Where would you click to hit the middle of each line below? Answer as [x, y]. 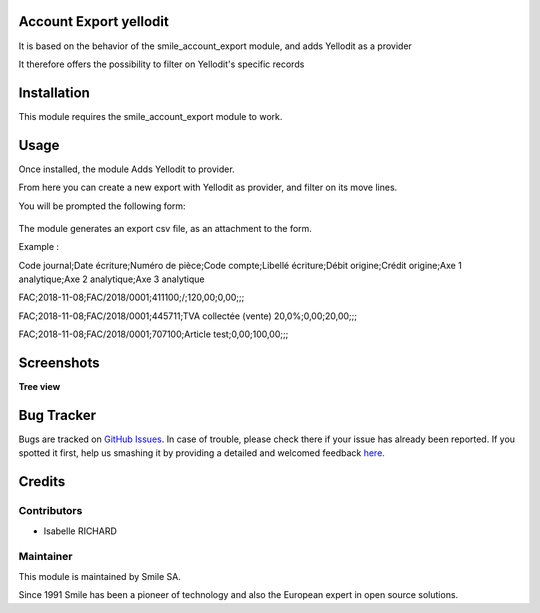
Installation [54, 92]
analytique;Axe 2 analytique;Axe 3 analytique [111, 279]
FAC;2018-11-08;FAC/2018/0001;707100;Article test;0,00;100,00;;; [153, 334]
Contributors [50, 511]
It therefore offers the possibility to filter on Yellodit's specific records [161, 64]
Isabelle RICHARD [80, 531]
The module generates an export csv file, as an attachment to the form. [165, 228]
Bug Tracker [57, 415]
